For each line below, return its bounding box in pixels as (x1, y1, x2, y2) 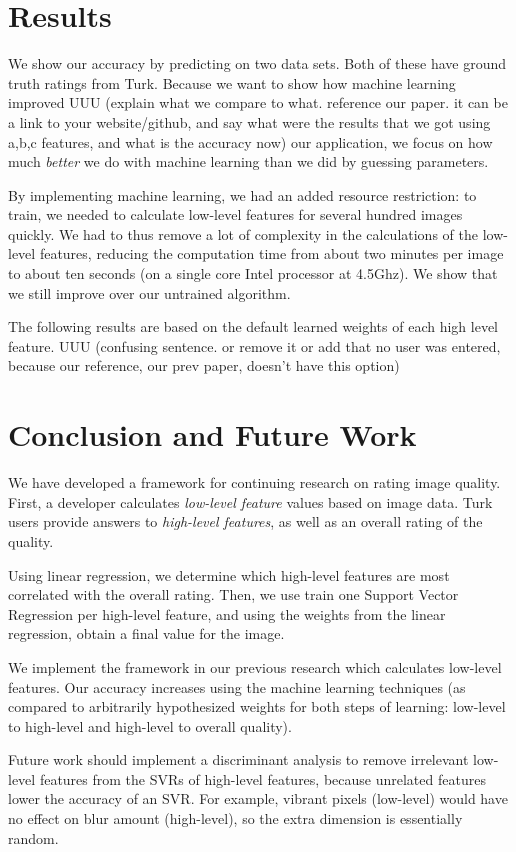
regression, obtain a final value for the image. (8, 623, 285, 644)
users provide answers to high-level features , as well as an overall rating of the (8, 511, 483, 532)
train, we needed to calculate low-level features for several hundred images (8, 204, 463, 225)
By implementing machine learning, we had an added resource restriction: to (8, 184, 477, 205)
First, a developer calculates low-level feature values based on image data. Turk (8, 491, 493, 512)
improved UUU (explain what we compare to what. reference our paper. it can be (8, 92, 508, 113)
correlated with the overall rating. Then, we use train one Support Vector (8, 584, 459, 605)
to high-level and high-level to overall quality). (8, 715, 292, 736)
